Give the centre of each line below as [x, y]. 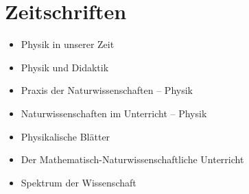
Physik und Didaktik [65, 67]
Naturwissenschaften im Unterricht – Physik [114, 113]
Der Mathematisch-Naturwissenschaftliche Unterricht [132, 159]
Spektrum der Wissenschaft [79, 182]
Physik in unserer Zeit [68, 44]
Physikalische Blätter [66, 136]
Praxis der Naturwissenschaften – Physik [107, 90]
